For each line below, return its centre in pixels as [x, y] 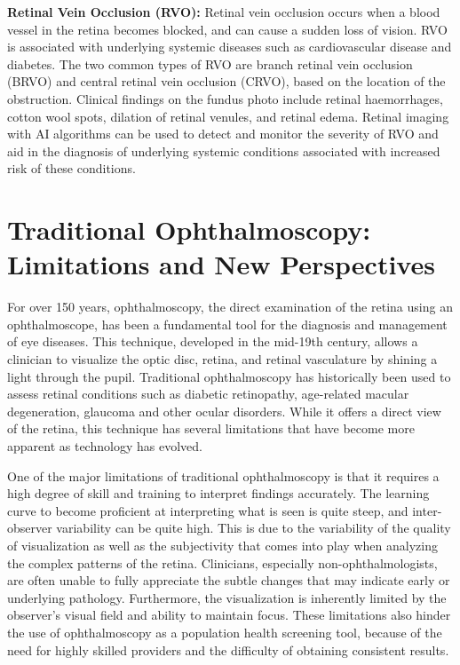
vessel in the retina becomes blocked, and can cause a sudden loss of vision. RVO [227, 29]
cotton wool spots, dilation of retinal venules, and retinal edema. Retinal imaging [228, 116]
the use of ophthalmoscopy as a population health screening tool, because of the [225, 632]
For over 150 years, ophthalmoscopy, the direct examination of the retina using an [230, 307]
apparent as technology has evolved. [105, 446]
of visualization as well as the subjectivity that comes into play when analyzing [222, 545]
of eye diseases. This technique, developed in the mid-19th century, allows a [213, 341]
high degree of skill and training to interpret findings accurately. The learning [218, 493]
